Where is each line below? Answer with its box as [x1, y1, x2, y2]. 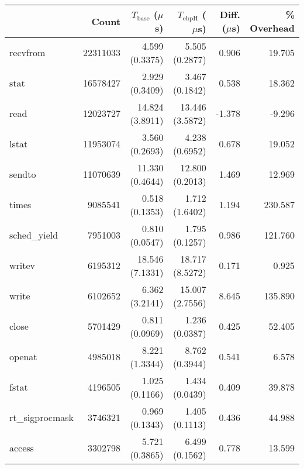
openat [9, 350, 37, 364]
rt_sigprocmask [9, 411, 74, 425]
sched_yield [9, 228, 58, 242]
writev [9, 258, 36, 273]
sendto [9, 167, 36, 181]
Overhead [250, 21, 295, 35]
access [9, 441, 34, 455]
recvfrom [9, 46, 46, 60]
